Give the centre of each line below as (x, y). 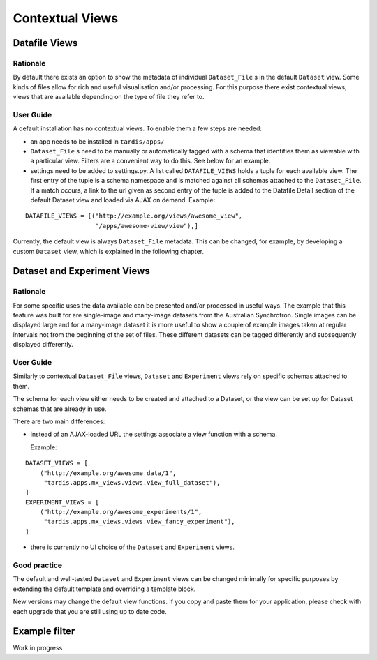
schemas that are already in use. (60, 409)
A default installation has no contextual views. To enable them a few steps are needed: (137, 128)
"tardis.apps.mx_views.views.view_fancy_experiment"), (139, 522)
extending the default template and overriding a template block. (104, 589)
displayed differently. (43, 345)
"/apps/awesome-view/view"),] (147, 226)
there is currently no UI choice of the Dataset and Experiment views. (133, 547)
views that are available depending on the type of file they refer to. (109, 97)
